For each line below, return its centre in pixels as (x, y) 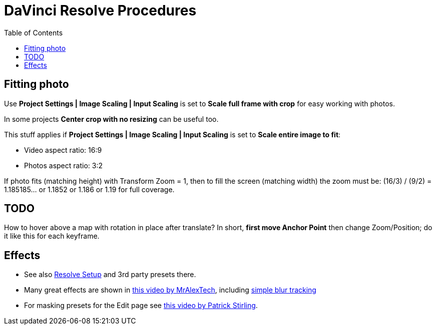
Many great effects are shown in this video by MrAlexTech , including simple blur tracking (170, 290)
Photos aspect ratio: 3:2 (63, 165)
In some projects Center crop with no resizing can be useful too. (111, 119)
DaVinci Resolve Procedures (100, 10)
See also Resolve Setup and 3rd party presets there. (110, 275)
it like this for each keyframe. (52, 236)
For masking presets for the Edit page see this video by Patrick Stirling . (141, 306)
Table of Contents (34, 32)
